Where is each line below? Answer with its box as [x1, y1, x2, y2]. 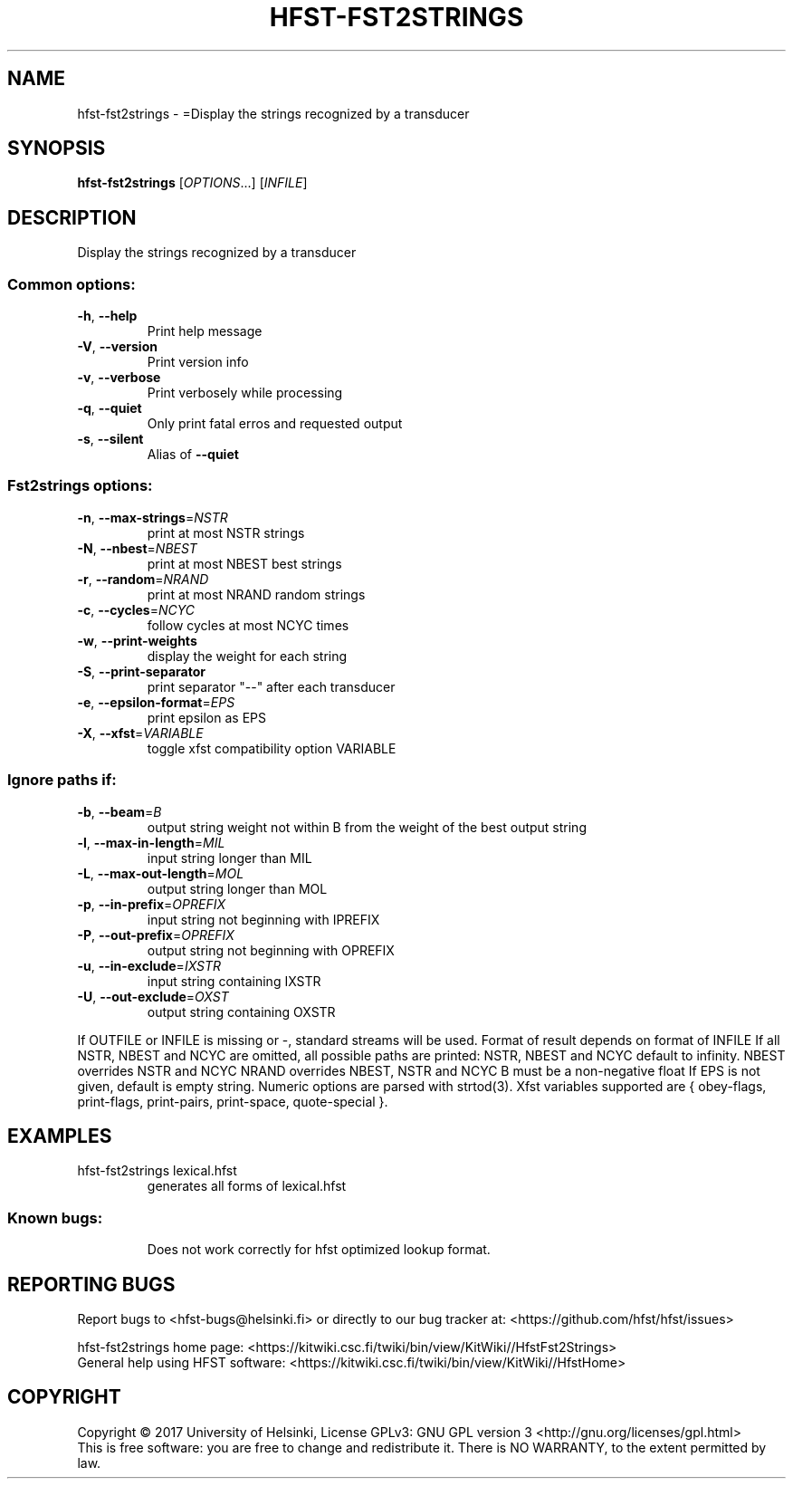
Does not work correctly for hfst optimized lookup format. [147, 1242, 491, 1258]
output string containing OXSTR [147, 1003, 336, 1020]
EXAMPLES [7, 1124, 112, 1147]
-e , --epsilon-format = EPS [77, 694, 235, 710]
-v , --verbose [77, 369, 161, 386]
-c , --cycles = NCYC [77, 601, 195, 618]
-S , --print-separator [77, 663, 205, 679]
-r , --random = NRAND [77, 570, 209, 587]
